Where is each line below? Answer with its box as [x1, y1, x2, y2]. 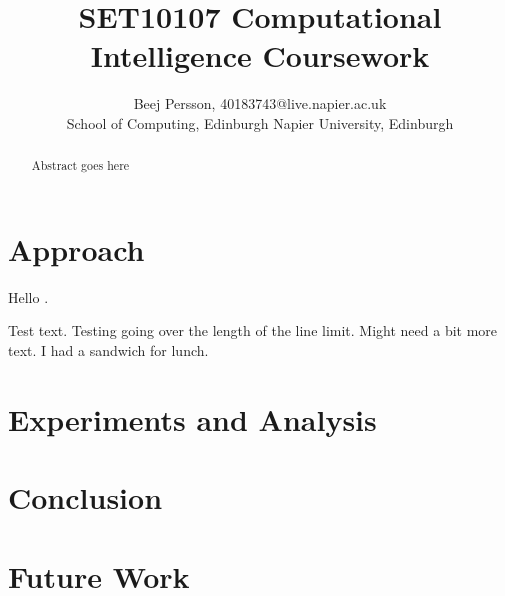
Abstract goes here [31, 157, 130, 174]
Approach [8, 228, 145, 269]
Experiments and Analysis [8, 398, 377, 439]
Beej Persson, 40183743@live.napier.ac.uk [133, 93, 387, 114]
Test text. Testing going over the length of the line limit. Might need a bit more [8, 320, 498, 341]
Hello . [8, 286, 49, 307]
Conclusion [8, 477, 163, 518]
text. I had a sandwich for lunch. [8, 340, 209, 361]
